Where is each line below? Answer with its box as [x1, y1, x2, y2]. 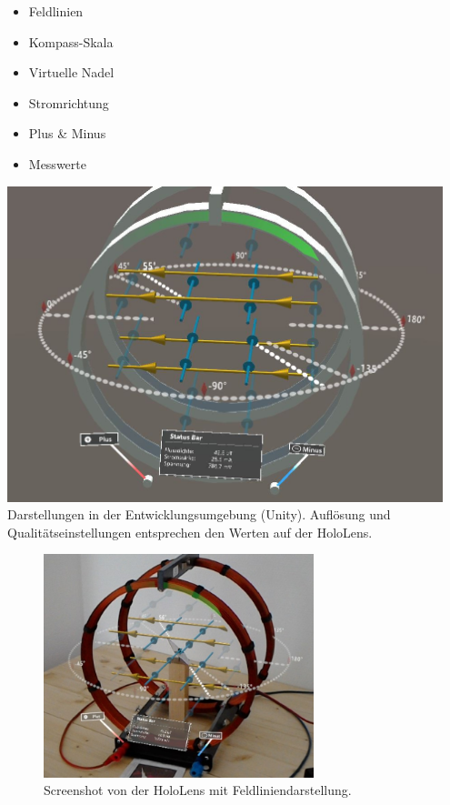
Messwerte [28, 154, 86, 173]
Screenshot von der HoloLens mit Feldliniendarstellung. [44, 780, 352, 800]
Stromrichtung [28, 93, 109, 112]
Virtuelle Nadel [28, 63, 115, 82]
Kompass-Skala [28, 32, 114, 51]
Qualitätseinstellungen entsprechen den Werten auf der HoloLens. [7, 522, 373, 541]
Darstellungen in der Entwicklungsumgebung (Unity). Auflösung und [7, 505, 391, 524]
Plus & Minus [28, 124, 106, 143]
